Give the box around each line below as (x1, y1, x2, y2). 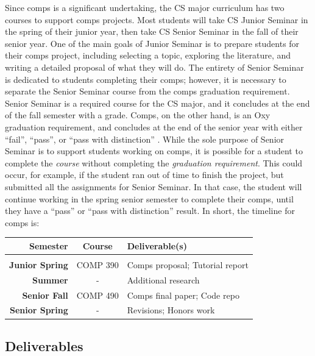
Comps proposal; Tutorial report (127, 258, 249, 271)
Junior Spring (9, 258, 68, 271)
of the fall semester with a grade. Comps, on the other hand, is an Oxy (5, 109, 271, 121)
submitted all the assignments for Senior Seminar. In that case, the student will (5, 180, 302, 193)
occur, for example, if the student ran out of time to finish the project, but (5, 168, 284, 181)
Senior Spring (9, 304, 68, 316)
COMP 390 (76, 258, 119, 271)
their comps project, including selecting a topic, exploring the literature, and (5, 49, 291, 62)
